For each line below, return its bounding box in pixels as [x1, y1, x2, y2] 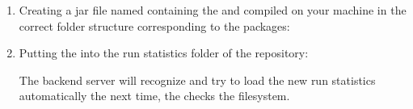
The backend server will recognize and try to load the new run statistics [19, 71, 376, 88]
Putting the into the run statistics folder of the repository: [19, 44, 309, 61]
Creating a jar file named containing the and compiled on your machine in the [19, 2, 407, 18]
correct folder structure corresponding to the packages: [19, 17, 290, 34]
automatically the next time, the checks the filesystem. [19, 87, 290, 104]
